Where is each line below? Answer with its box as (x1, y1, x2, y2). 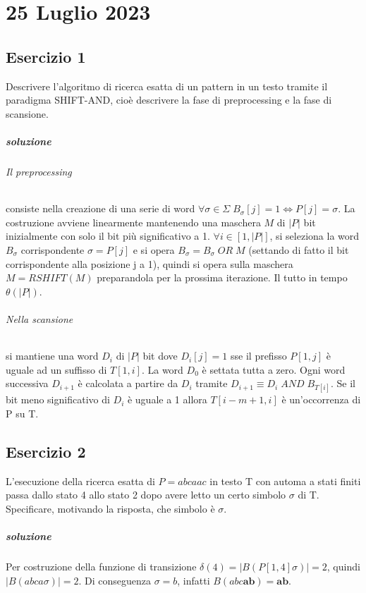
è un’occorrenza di (281, 392, 361, 407)
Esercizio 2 (6, 441, 86, 463)
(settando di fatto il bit (248, 242, 349, 257)
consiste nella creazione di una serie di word (6, 201, 195, 216)
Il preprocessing (6, 164, 72, 178)
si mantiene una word (6, 348, 99, 363)
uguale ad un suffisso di (6, 362, 107, 377)
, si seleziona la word (269, 228, 360, 243)
